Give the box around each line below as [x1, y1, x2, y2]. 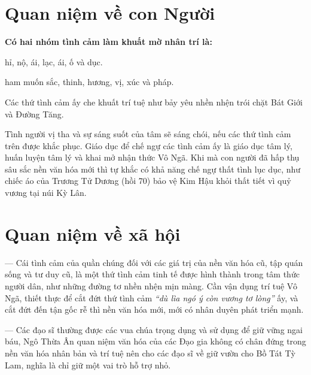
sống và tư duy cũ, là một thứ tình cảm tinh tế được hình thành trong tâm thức [5, 268, 300, 280]
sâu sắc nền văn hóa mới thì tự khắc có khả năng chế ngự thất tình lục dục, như [5, 162, 301, 175]
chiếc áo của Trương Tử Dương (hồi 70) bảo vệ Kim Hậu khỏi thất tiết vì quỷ [5, 174, 291, 187]
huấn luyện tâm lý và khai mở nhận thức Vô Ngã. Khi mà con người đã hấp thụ [5, 151, 300, 164]
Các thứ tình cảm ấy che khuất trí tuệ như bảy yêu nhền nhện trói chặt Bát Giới [5, 95, 303, 108]
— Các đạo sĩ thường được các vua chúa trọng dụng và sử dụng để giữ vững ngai [5, 323, 303, 335]
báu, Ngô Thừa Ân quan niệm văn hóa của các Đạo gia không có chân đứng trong [5, 335, 306, 347]
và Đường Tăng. [5, 107, 64, 120]
